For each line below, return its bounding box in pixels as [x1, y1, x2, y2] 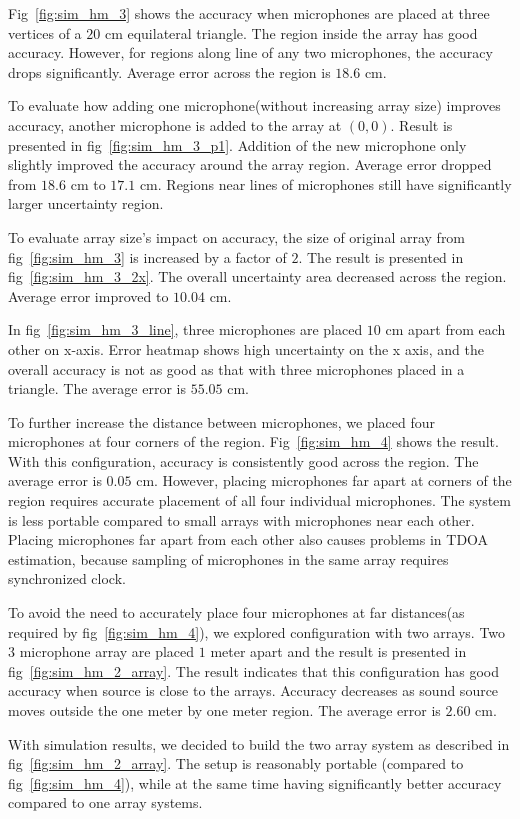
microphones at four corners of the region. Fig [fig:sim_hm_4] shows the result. [8, 431, 499, 452]
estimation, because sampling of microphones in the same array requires [8, 548, 449, 569]
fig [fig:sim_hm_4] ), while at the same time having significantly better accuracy [8, 772, 502, 793]
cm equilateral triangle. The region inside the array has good [104, 22, 478, 43]
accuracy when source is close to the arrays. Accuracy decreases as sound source [8, 680, 499, 701]
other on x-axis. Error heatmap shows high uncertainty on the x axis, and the [8, 338, 484, 359]
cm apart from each [385, 319, 506, 340]
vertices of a [8, 22, 82, 43]
